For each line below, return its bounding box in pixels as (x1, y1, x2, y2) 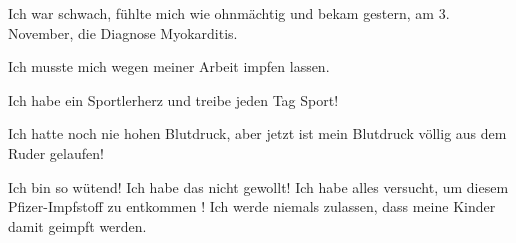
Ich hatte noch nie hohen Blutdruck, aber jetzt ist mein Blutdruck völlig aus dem (8, 123, 507, 144)
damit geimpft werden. (8, 215, 147, 236)
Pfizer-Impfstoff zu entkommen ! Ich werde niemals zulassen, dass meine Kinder (8, 196, 496, 217)
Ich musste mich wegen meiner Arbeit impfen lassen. (8, 56, 330, 77)
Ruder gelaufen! (8, 142, 104, 163)
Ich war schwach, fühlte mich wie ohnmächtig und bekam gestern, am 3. (8, 3, 450, 23)
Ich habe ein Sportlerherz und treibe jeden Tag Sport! (8, 89, 339, 110)
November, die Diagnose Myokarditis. (8, 22, 238, 43)
